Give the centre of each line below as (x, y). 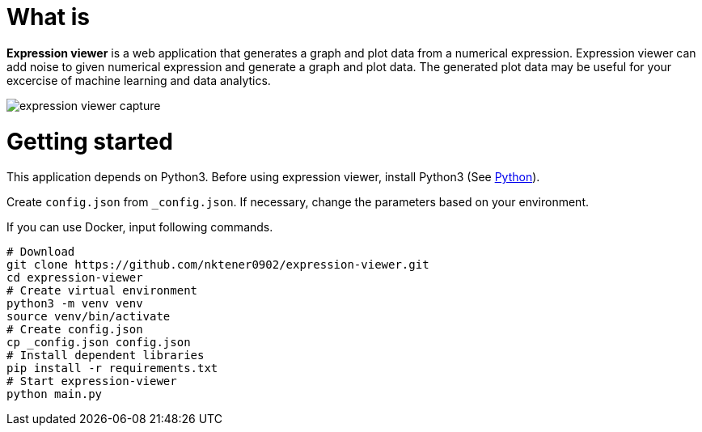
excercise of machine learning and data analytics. (139, 80)
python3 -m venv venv (75, 304)
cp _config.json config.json (99, 343)
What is (48, 17)
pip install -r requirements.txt (112, 368)
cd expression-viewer (75, 278)
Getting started (90, 141)
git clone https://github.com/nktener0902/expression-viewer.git (218, 265)
